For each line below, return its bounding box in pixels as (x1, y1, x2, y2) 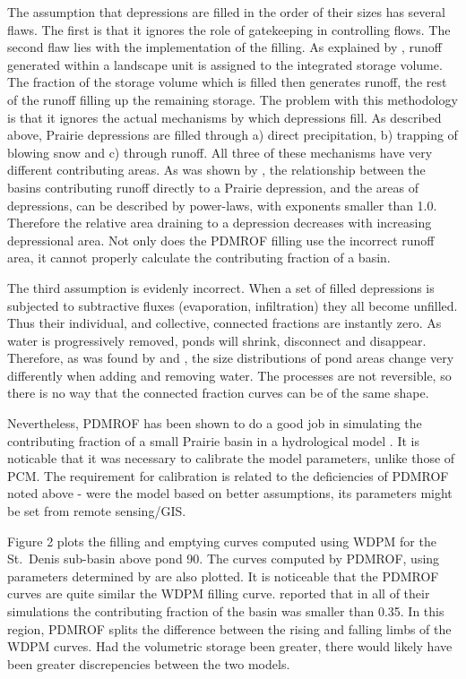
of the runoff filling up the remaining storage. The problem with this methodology (7, 90, 458, 108)
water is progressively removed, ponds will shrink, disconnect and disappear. (7, 331, 427, 349)
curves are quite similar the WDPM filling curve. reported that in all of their (7, 584, 430, 603)
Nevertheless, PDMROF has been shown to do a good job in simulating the (7, 414, 422, 433)
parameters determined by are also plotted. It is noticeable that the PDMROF (7, 566, 439, 585)
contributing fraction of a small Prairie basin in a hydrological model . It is (7, 431, 419, 450)
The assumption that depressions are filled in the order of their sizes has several (7, 3, 445, 21)
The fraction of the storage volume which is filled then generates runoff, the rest (7, 73, 447, 91)
